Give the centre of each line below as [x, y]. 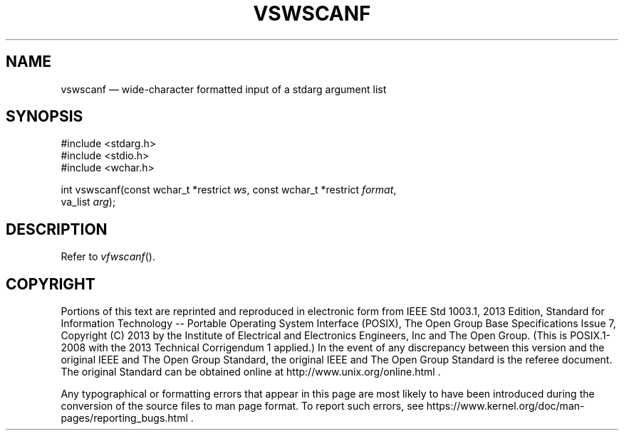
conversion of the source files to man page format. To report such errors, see [242, 406]
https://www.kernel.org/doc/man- [505, 406]
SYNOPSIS [45, 117]
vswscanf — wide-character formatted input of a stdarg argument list [224, 89]
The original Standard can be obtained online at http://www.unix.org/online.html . [251, 372]
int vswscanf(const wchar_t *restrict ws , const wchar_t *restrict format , [229, 190]
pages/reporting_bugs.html [124, 418]
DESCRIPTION [57, 229]
